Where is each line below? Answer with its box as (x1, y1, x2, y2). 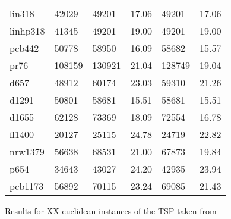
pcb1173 (10, 179, 44, 193)
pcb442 (10, 41, 39, 55)
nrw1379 (10, 145, 45, 158)
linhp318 (10, 24, 45, 37)
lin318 (10, 7, 34, 20)
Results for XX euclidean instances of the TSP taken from (5, 205, 217, 217)
